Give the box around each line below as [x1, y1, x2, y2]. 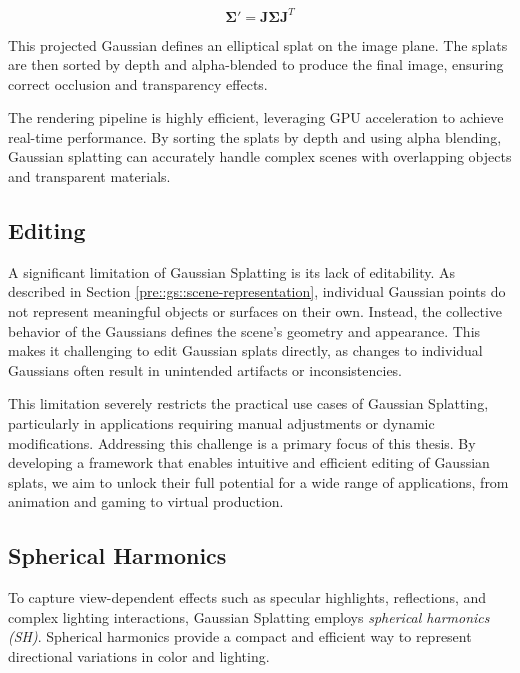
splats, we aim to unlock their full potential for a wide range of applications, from [8, 471, 509, 492]
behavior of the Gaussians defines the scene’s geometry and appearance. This [8, 320, 481, 341]
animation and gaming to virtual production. [8, 491, 284, 512]
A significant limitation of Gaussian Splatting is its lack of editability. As [8, 261, 456, 282]
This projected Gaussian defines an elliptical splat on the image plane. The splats [8, 34, 508, 55]
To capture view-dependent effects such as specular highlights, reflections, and [8, 587, 487, 608]
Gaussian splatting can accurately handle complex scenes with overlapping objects [8, 146, 512, 167]
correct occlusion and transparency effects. [8, 73, 268, 94]
